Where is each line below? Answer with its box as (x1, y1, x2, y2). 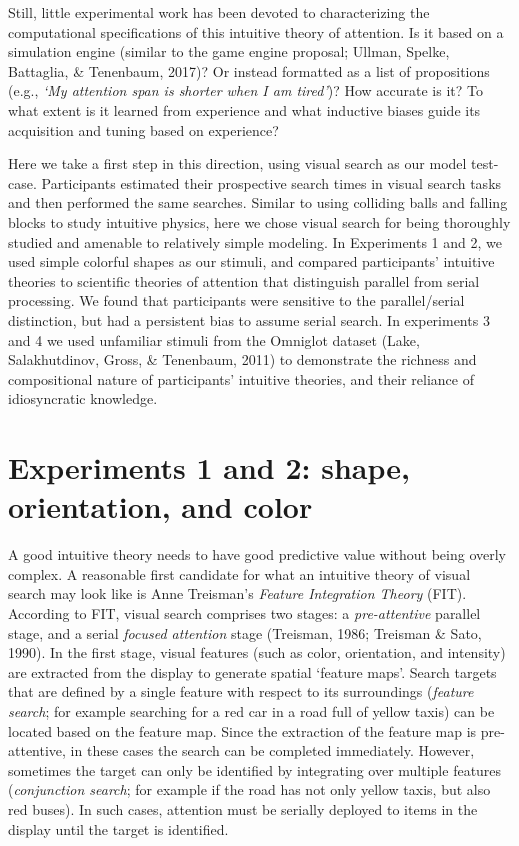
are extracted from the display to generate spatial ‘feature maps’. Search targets (8, 661, 497, 682)
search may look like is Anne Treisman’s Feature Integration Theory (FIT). (8, 583, 467, 604)
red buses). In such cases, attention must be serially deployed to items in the (8, 798, 478, 819)
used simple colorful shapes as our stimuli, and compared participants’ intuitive (8, 251, 495, 272)
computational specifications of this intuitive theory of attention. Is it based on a (8, 21, 504, 42)
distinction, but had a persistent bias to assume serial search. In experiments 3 (8, 309, 490, 330)
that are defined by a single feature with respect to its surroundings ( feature (8, 681, 474, 702)
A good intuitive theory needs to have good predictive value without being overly (8, 544, 506, 565)
